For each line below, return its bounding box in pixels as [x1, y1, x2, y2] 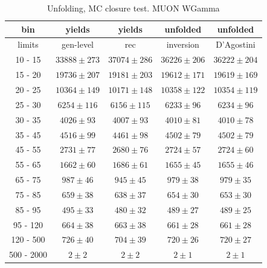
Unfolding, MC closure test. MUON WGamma [47, 2, 220, 14]
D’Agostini [216, 38, 256, 51]
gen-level [62, 38, 94, 51]
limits [18, 38, 39, 51]
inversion [166, 38, 199, 51]
